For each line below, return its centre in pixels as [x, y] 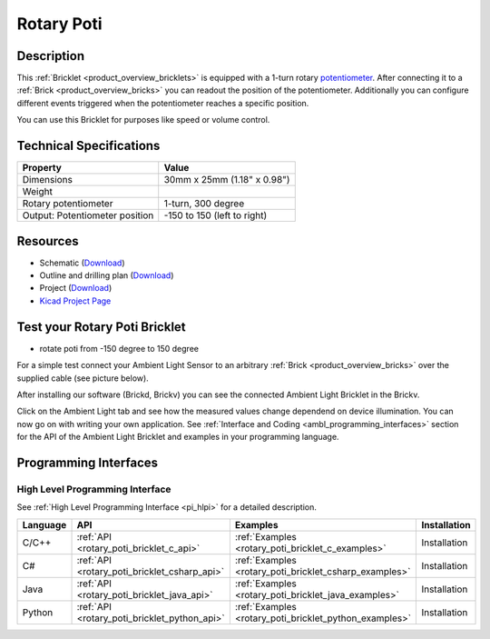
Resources [48, 241]
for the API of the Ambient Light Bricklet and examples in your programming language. [178, 437]
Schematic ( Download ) [83, 263]
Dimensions [47, 180]
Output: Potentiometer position [88, 215]
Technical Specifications [88, 146]
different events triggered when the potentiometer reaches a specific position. [163, 103]
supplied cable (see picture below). [83, 378]
